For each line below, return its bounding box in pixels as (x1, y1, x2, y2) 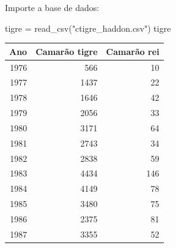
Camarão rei (106, 45, 159, 57)
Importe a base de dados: (5, 1, 100, 13)
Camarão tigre (35, 45, 98, 57)
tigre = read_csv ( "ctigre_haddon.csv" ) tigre (5, 21, 171, 34)
